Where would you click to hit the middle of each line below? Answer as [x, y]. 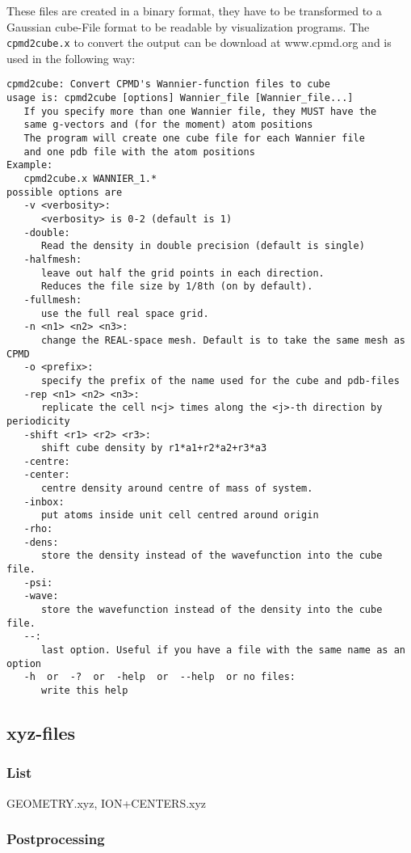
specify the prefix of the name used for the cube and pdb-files [220, 380]
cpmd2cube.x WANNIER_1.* [90, 179]
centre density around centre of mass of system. [177, 489]
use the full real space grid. [125, 313]
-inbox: [44, 502]
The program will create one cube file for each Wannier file [194, 139]
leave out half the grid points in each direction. [182, 273]
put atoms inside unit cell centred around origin [180, 515]
